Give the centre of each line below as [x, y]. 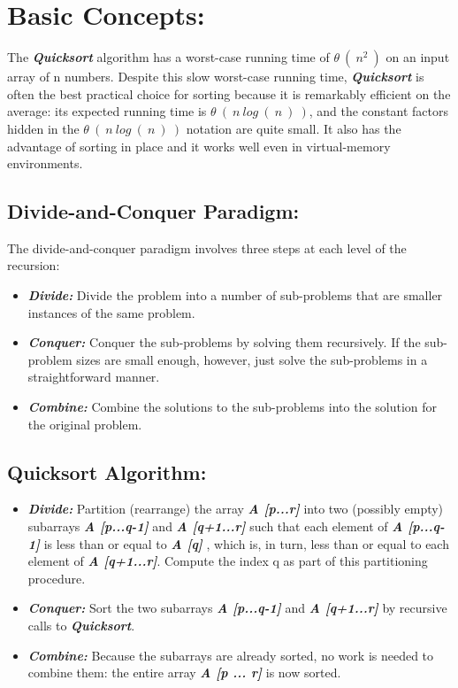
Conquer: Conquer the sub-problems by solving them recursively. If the [224, 342]
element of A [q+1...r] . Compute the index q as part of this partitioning [228, 561]
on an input [418, 57]
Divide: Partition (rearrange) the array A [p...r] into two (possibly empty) [236, 509]
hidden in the [43, 128]
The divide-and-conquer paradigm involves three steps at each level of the [207, 247]
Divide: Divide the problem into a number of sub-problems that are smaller [235, 295]
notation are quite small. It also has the [294, 128]
